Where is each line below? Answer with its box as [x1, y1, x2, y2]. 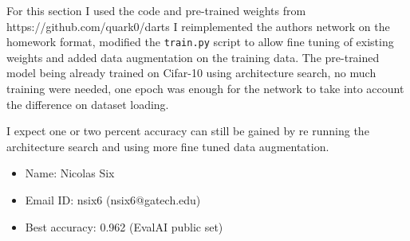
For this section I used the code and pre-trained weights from [6, 2, 306, 18]
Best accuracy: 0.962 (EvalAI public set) [25, 218, 223, 235]
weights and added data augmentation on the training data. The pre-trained [6, 49, 380, 65]
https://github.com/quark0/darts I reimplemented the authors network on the [6, 17, 390, 34]
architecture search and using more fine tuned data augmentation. [6, 138, 329, 154]
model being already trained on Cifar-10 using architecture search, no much [6, 64, 376, 81]
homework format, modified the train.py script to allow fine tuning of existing [6, 33, 394, 50]
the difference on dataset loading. [6, 95, 169, 112]
